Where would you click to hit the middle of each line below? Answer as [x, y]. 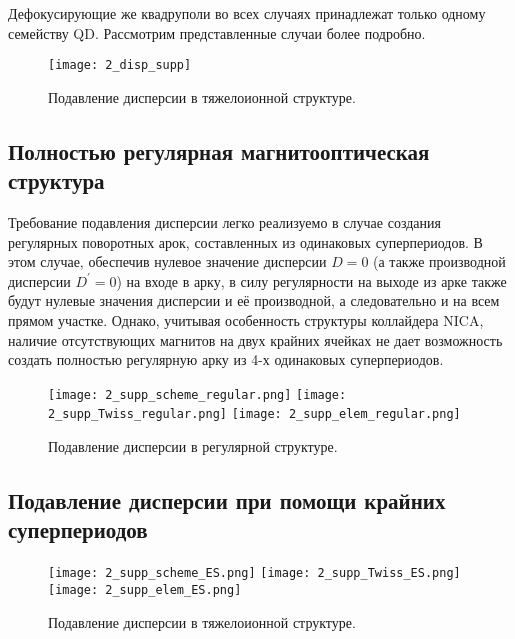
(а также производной [439, 261]
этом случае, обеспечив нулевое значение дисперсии [167, 261]
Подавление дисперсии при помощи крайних [227, 500]
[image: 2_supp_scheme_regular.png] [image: [197, 394]
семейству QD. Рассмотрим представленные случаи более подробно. [217, 32]
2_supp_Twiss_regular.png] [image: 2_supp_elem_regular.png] [254, 414]
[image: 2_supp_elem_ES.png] [145, 589]
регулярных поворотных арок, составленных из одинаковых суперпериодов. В [245, 241]
